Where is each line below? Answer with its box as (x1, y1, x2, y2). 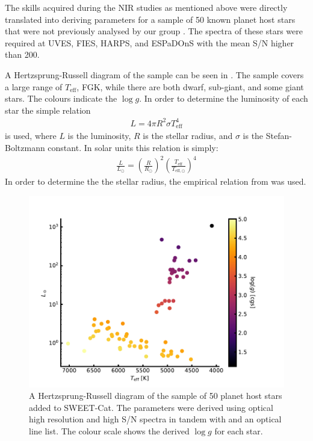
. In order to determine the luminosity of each (139, 92, 308, 105)
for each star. (214, 425, 263, 437)
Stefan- (265, 129, 292, 142)
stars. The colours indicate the (5, 92, 117, 105)
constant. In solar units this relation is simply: (48, 141, 218, 153)
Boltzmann (5, 141, 45, 153)
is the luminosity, (67, 129, 131, 142)
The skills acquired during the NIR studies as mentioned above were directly (5, 1, 288, 13)
